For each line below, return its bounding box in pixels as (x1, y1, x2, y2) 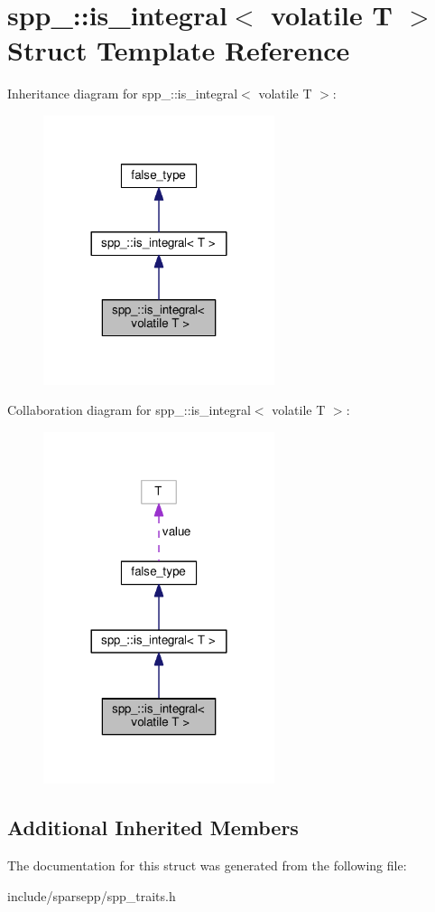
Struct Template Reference (7, 32, 350, 69)
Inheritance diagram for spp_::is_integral (7, 84, 238, 103)
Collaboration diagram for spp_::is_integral (7, 400, 251, 419)
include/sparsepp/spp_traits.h (7, 886, 176, 905)
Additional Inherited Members (7, 813, 299, 841)
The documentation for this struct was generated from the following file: (7, 856, 407, 875)
